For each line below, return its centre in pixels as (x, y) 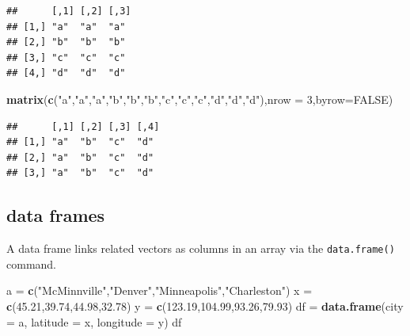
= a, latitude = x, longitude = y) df (94, 321)
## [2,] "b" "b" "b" (66, 42)
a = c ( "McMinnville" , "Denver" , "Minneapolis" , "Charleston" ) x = (159, 290)
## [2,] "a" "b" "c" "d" (80, 157)
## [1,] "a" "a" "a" (66, 27)
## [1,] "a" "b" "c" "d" (80, 142)
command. (31, 263)
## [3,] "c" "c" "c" (66, 57)
